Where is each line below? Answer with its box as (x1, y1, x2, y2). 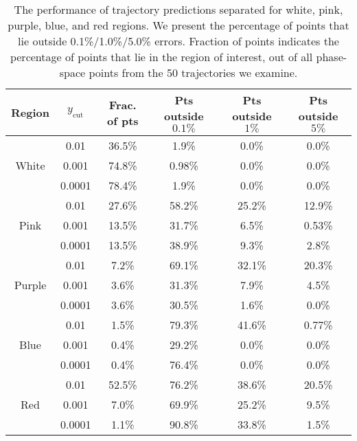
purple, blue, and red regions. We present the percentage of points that (8, 17, 349, 33)
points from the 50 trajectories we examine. (89, 65, 298, 80)
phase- (316, 49, 347, 65)
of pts (107, 112, 139, 128)
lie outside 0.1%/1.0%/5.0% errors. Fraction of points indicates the (18, 33, 339, 49)
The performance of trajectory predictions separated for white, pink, (14, 1, 343, 17)
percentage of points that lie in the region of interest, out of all (10, 49, 313, 65)
